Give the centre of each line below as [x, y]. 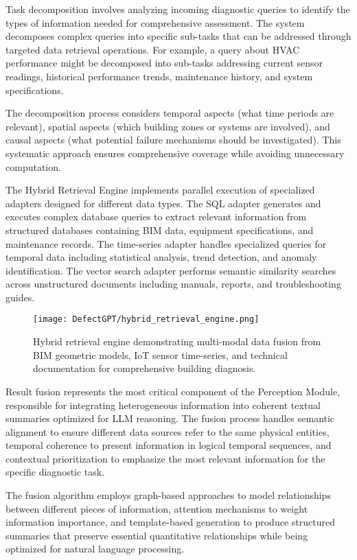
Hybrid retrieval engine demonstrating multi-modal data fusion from [177, 341]
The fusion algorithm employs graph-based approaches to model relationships [168, 495]
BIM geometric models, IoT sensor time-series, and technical [160, 354]
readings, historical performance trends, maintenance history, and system [159, 76]
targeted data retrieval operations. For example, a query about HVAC [153, 49]
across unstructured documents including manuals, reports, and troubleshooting [173, 284]
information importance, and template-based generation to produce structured [170, 522]
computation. [33, 166]
